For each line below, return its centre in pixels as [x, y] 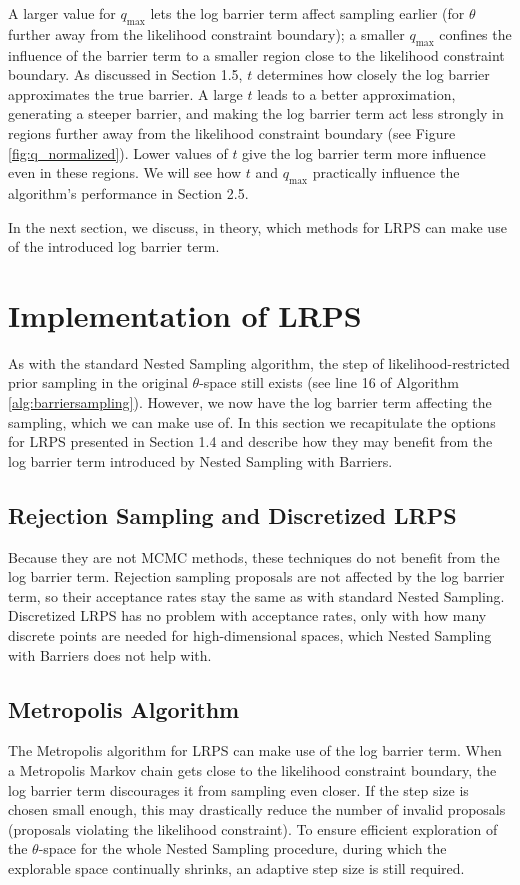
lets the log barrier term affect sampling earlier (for [307, 13]
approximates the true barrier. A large [125, 93]
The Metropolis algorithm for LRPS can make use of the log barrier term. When [255, 750]
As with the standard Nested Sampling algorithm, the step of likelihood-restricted [259, 362]
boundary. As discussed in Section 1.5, [125, 74]
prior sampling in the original [98, 382]
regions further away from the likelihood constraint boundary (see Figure [232, 132]
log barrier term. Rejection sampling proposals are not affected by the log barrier [256, 576]
